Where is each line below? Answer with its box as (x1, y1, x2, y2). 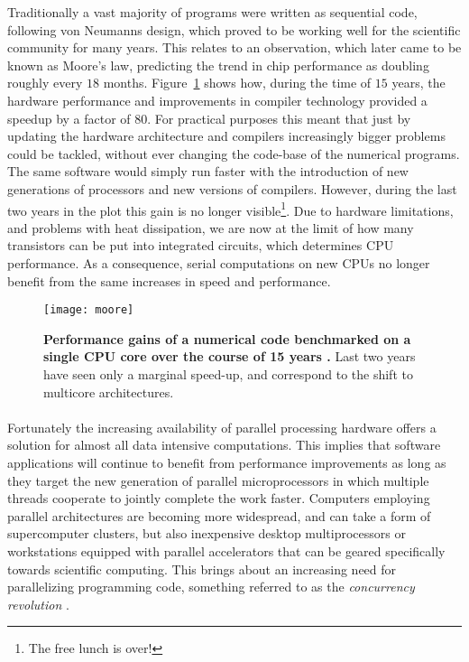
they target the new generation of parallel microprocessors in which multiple (7, 471, 429, 490)
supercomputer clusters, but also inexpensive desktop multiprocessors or (7, 524, 406, 543)
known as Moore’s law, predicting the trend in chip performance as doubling (7, 55, 429, 74)
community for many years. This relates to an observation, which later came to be (7, 38, 462, 57)
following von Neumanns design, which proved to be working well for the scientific (7, 20, 461, 39)
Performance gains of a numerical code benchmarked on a (43, 329, 411, 348)
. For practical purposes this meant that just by (147, 108, 411, 127)
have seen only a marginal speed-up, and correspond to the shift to (43, 365, 413, 383)
